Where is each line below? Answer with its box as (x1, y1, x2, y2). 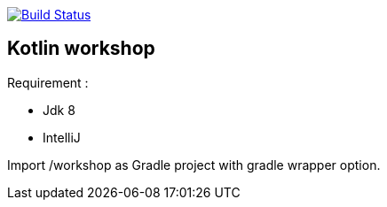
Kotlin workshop (7, 37, 155, 60)
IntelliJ (43, 129, 81, 145)
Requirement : (7, 74, 89, 90)
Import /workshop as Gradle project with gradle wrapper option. (7, 157, 381, 172)
